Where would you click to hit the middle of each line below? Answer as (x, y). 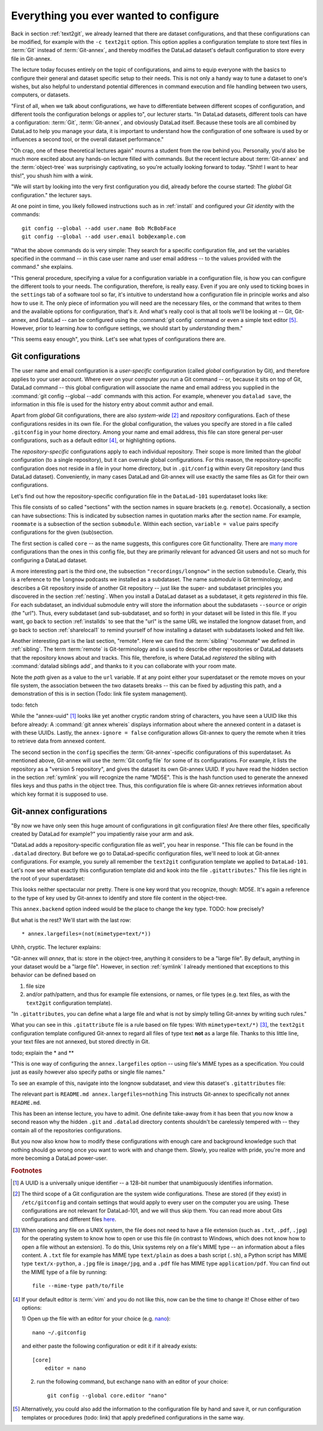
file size (36, 986)
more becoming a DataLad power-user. (59, 1158)
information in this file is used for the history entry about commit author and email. (112, 404)
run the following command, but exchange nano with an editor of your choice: (132, 1382)
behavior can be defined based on (53, 975)
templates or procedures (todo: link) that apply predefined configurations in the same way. (133, 1417)
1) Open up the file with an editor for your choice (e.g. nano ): (96, 1319)
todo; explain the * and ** (42, 1053)
